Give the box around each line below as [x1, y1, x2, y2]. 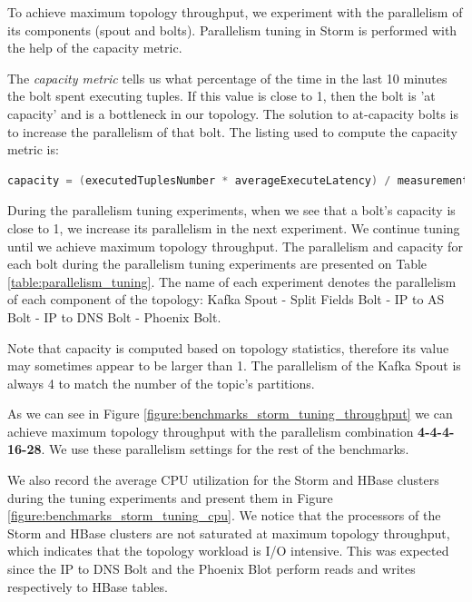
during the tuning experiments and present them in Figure [7, 488, 333, 507]
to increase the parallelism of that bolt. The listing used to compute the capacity [7, 122, 457, 141]
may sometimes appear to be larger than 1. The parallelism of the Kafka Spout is [7, 356, 461, 375]
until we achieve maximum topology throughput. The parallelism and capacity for [7, 236, 463, 255]
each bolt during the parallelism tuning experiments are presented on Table [7, 254, 428, 273]
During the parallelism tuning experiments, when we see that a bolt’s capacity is [7, 201, 456, 220]
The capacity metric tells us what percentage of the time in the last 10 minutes [7, 68, 447, 87]
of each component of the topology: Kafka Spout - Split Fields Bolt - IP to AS [7, 290, 445, 309]
